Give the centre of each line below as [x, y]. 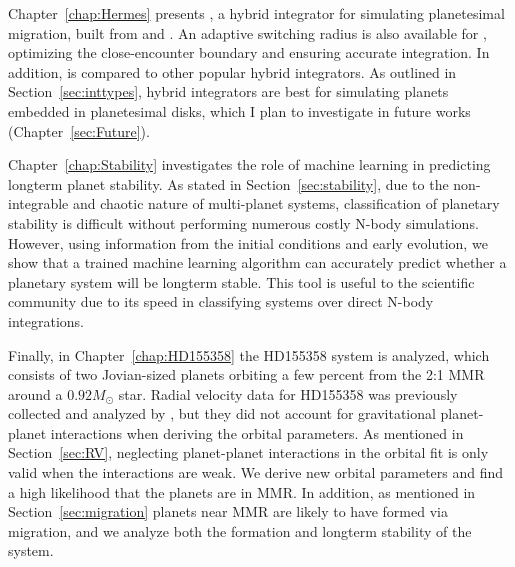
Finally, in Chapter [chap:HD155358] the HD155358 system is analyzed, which [249, 354]
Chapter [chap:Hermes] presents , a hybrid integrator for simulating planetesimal [256, 13]
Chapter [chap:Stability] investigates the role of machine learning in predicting [249, 164]
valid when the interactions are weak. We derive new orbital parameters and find [256, 472]
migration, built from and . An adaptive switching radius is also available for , [247, 32]
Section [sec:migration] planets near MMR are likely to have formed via [228, 511]
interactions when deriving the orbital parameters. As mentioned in [257, 432]
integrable [38, 203]
